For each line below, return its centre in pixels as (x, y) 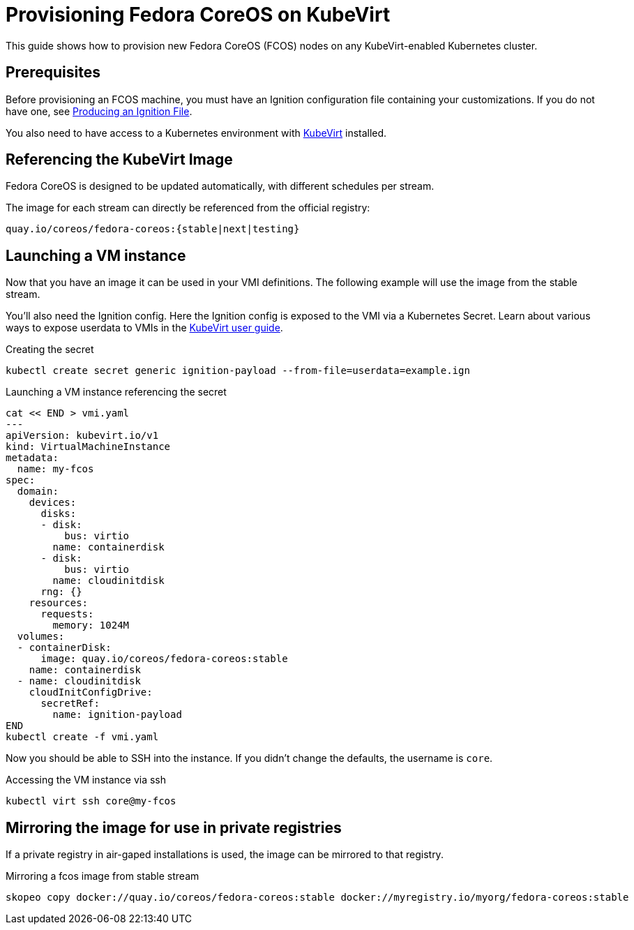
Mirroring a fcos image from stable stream (103, 876)
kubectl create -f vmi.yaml (82, 737)
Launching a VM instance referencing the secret (116, 392)
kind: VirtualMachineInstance (88, 447)
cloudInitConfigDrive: (91, 692)
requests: (67, 614)
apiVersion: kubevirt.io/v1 (82, 436)
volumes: (41, 637)
